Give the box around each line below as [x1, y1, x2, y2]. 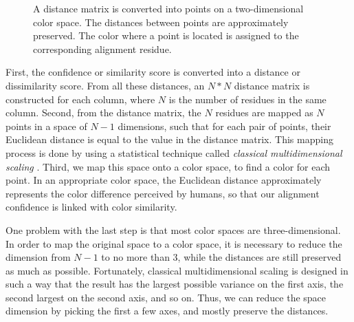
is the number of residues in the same [168, 92, 327, 106]
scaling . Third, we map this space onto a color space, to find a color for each [5, 159, 331, 173]
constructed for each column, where [5, 92, 155, 106]
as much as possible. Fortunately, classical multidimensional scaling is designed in [5, 263, 349, 277]
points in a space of [5, 118, 87, 133]
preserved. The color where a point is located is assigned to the [33, 28, 299, 43]
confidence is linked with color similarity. [5, 200, 177, 214]
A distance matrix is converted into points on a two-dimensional [33, 1, 304, 15]
